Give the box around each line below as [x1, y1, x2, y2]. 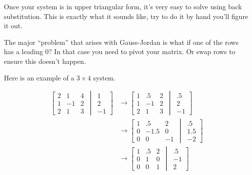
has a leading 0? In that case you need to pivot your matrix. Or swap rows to [4, 46, 235, 57]
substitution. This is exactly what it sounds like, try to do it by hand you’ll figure [4, 11, 249, 21]
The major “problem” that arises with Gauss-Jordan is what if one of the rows [4, 37, 239, 47]
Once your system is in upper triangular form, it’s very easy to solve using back [4, 1, 242, 11]
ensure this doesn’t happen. [4, 56, 86, 66]
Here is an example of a [4, 72, 75, 82]
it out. [4, 20, 23, 31]
